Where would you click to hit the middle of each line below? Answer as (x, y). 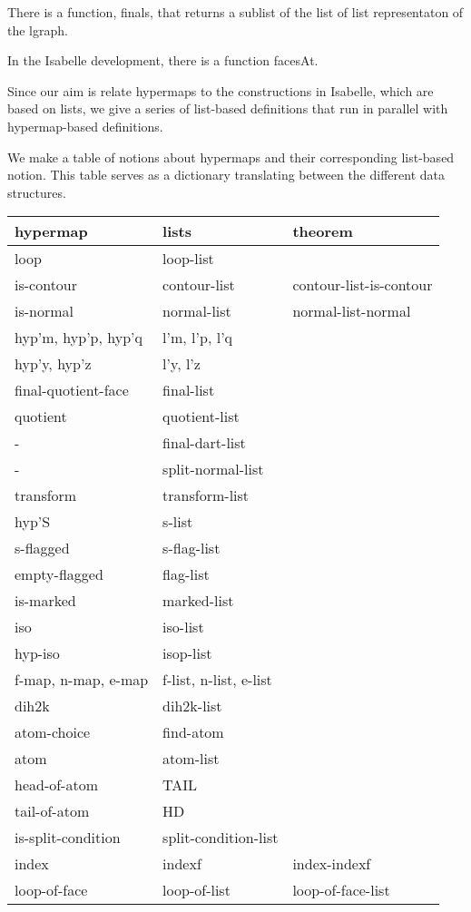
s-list (178, 522)
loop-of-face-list (341, 890)
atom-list (191, 759)
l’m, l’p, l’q (198, 338)
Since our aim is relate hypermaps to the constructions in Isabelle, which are (221, 90)
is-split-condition (68, 838)
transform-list (206, 495)
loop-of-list (196, 890)
